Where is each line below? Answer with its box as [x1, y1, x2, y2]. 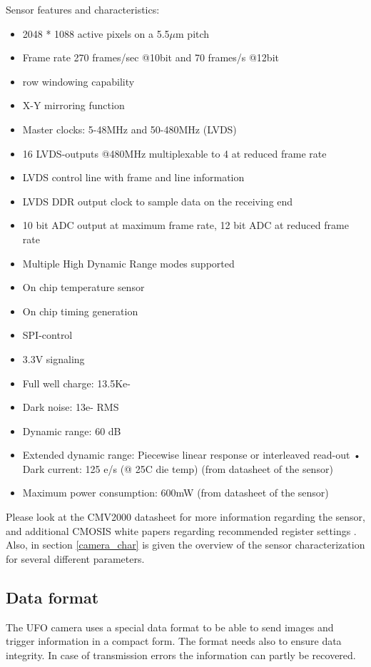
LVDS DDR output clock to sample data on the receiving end [22, 193, 293, 208]
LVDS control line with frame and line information [22, 170, 245, 185]
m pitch [176, 26, 210, 41]
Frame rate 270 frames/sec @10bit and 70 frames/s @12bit [22, 50, 279, 65]
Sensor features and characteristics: [6, 2, 160, 16]
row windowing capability [22, 73, 135, 88]
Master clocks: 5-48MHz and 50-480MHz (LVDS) [22, 121, 237, 136]
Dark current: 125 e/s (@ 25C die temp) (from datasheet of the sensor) [22, 461, 333, 476]
